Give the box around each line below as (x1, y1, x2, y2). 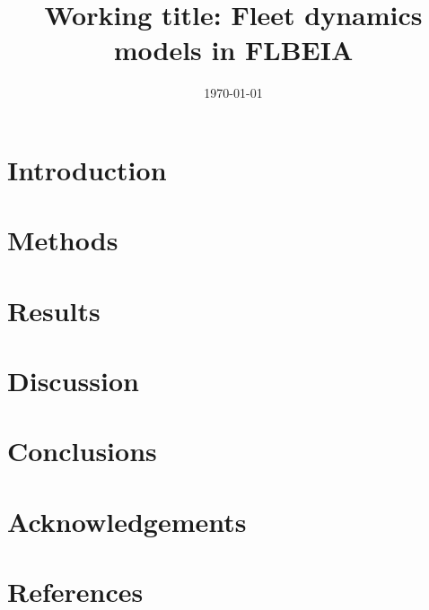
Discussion (7, 362, 139, 399)
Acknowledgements (7, 502, 247, 539)
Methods (7, 222, 118, 258)
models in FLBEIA (113, 31, 354, 68)
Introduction (7, 151, 167, 187)
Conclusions (7, 432, 157, 469)
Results (7, 292, 101, 328)
